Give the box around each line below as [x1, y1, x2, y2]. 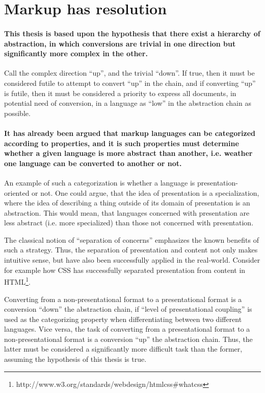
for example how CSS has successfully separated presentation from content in [4, 264, 246, 275]
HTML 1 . [4, 275, 31, 287]
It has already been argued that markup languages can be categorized [4, 127, 255, 138]
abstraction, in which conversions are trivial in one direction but [4, 38, 236, 49]
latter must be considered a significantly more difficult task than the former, [4, 343, 243, 354]
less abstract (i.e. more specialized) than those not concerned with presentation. [4, 217, 254, 228]
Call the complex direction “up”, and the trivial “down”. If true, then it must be [4, 67, 255, 78]
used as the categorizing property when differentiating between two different [4, 313, 242, 324]
